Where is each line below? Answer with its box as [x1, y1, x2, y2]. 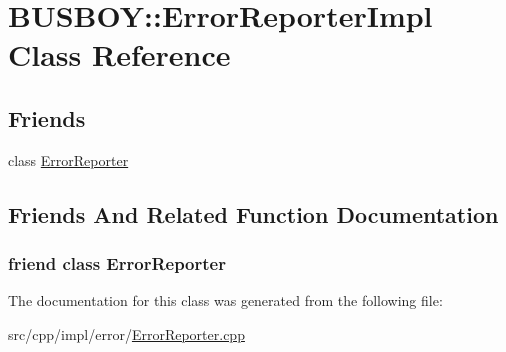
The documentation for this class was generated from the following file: [8, 290, 443, 311]
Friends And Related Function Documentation [8, 198, 499, 229]
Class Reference [8, 34, 231, 75]
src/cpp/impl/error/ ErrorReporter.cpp [8, 323, 245, 344]
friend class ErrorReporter [8, 251, 226, 276]
